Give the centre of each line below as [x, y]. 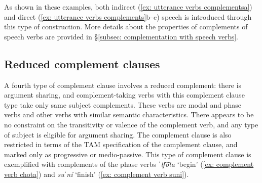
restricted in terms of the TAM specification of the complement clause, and [121, 144]
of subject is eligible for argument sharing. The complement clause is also [118, 134]
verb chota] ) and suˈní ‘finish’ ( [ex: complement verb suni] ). [97, 174]
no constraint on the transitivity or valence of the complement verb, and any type [131, 124]
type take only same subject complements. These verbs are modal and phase [123, 104]
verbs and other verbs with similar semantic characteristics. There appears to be [129, 115]
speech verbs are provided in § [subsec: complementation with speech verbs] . [121, 36]
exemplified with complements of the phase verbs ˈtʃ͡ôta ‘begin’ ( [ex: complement [129, 164]
